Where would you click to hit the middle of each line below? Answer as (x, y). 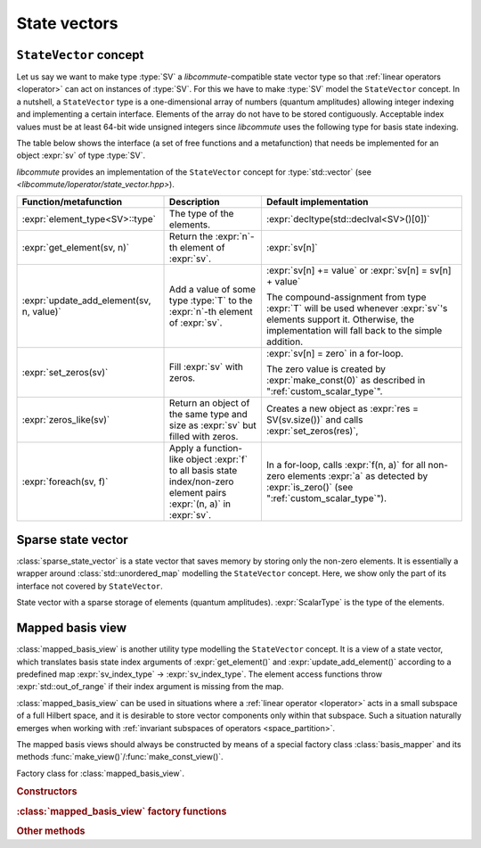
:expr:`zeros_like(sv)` (66, 419)
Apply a (186, 448)
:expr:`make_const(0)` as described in (346, 380)
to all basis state (204, 470)
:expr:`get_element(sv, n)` (76, 247)
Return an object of (210, 403)
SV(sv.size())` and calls (314, 419)
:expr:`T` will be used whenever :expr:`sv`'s (357, 308)
